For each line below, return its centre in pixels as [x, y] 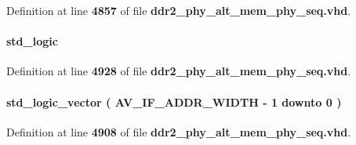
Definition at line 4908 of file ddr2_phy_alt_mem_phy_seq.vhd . [179, 131]
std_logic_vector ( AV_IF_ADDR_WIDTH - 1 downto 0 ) [174, 101]
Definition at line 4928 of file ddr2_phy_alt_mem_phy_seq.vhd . [179, 71]
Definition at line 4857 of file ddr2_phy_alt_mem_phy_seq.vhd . [179, 10]
